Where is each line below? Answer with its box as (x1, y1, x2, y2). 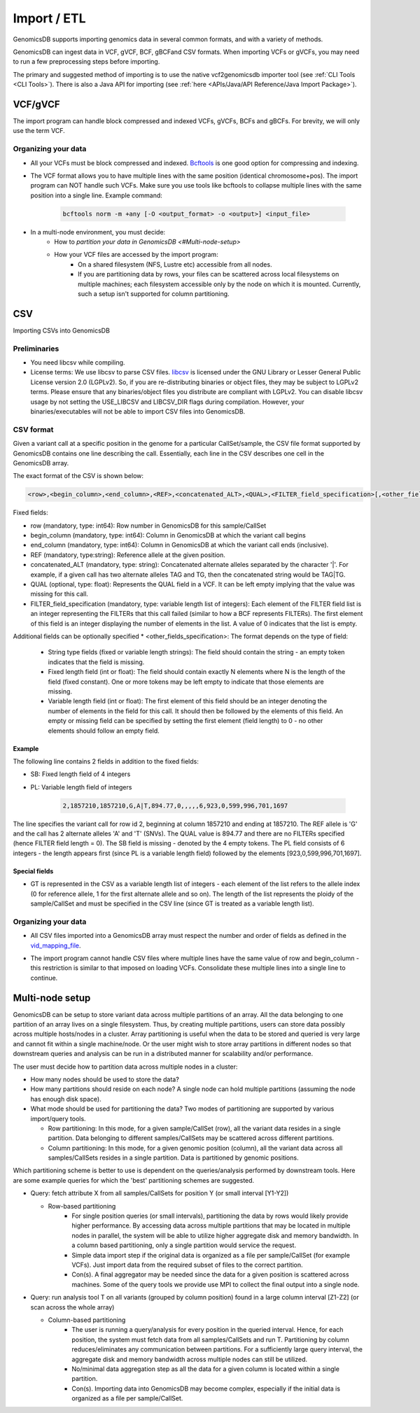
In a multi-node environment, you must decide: (30, 227, 166, 236)
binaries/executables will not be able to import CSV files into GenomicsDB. (30, 407, 246, 416)
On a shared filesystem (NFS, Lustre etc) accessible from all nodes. (78, 260, 272, 269)
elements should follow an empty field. (48, 726, 160, 735)
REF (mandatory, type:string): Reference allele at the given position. (30, 550, 225, 559)
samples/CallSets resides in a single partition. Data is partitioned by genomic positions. (48, 1153, 299, 1162)
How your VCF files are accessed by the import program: (54, 251, 218, 259)
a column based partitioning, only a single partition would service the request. (71, 1241, 297, 1249)
